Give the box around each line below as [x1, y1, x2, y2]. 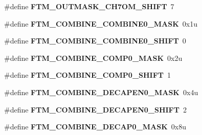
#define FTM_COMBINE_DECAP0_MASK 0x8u [4, 121, 186, 132]
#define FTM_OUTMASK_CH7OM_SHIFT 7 [4, 1, 174, 11]
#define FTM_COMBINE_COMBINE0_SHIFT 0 [4, 35, 186, 46]
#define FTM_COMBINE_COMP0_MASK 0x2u [4, 52, 183, 63]
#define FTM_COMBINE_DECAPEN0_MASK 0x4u [4, 86, 198, 97]
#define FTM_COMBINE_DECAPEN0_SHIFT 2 [4, 104, 187, 115]
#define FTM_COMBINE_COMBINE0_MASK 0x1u [4, 18, 197, 29]
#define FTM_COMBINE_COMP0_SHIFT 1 [4, 70, 171, 80]
